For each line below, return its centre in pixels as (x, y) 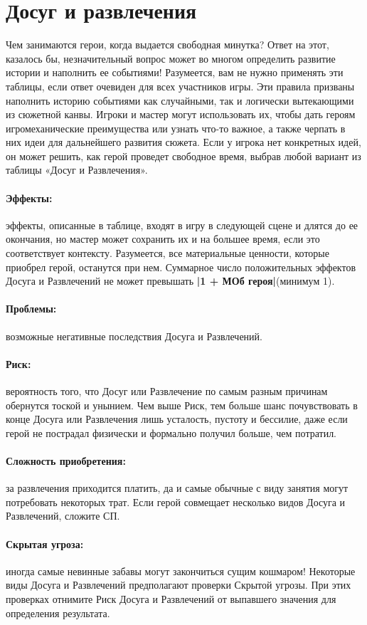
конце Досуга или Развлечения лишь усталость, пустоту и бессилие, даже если (177, 419)
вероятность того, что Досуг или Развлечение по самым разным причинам (167, 391)
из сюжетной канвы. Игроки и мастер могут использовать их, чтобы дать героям (181, 114)
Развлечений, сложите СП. (63, 516)
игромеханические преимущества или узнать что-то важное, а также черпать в (176, 128)
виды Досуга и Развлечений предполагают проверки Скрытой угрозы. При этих (179, 585)
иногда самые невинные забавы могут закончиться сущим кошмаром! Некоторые (181, 571)
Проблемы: (31, 309)
